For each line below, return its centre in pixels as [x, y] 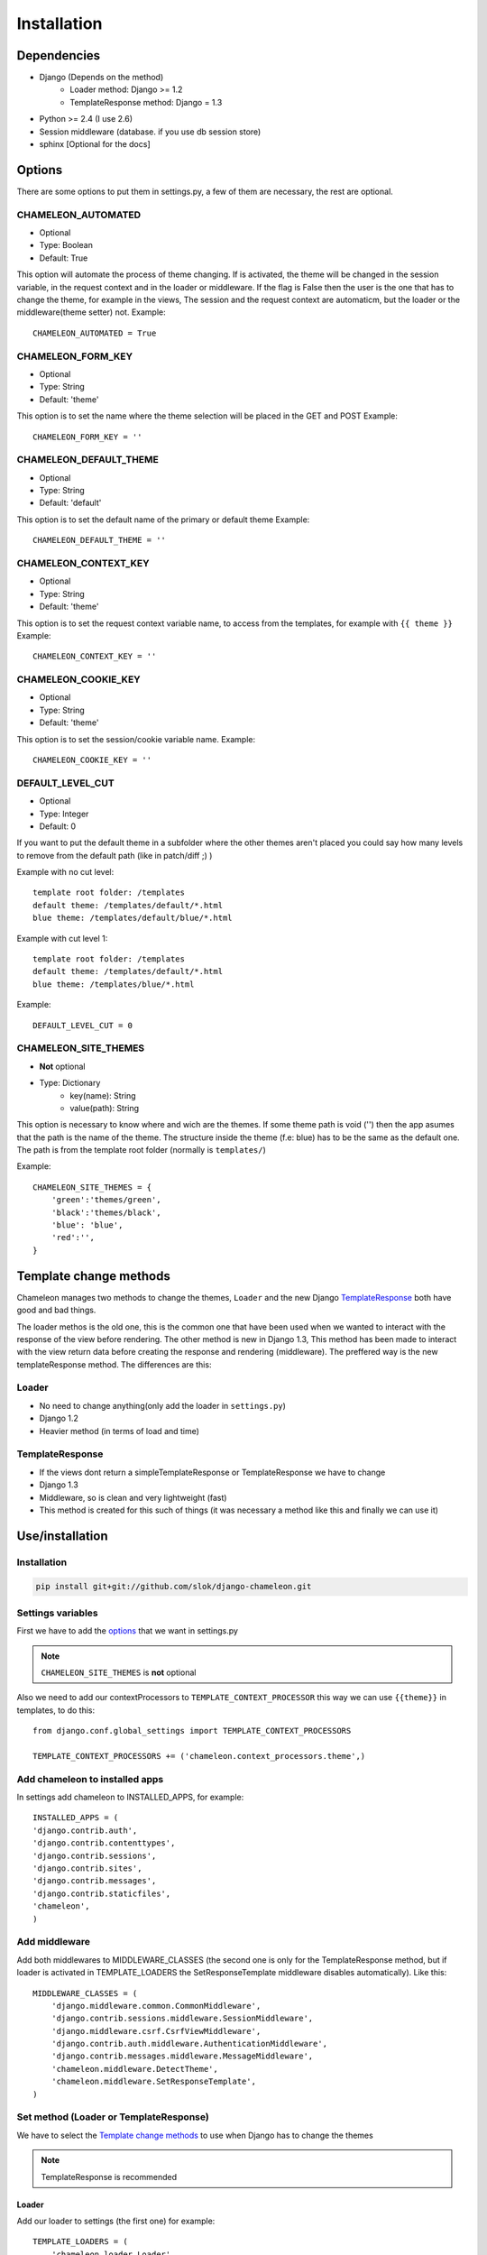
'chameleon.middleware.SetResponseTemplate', [154, 2082]
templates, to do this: [56, 1710]
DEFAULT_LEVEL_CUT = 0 [83, 1025]
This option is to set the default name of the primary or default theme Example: [163, 520]
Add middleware [53, 1942]
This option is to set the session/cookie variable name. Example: [136, 739]
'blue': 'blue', [87, 1225]
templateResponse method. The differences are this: [114, 1364]
